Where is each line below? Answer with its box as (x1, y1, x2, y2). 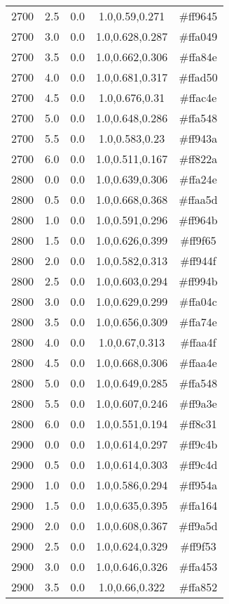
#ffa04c (179, 293, 217, 309)
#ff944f (180, 252, 216, 269)
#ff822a (179, 150, 218, 167)
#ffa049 (179, 28, 218, 44)
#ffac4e (179, 89, 217, 105)
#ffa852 (179, 579, 218, 595)
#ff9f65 (180, 232, 216, 248)
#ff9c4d (179, 456, 218, 473)
